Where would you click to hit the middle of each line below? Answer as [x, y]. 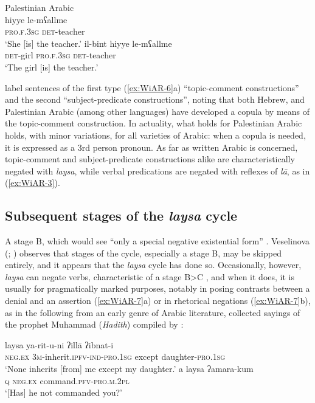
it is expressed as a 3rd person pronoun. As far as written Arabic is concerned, [151, 147]
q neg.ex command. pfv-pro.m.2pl [67, 380]
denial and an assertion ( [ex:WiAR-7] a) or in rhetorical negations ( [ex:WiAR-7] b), [158, 301]
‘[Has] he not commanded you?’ [64, 392]
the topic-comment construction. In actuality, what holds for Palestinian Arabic [154, 123]
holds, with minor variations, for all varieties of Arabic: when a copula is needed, [155, 135]
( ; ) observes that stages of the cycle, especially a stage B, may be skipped [143, 253]
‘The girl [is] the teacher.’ [52, 67]
